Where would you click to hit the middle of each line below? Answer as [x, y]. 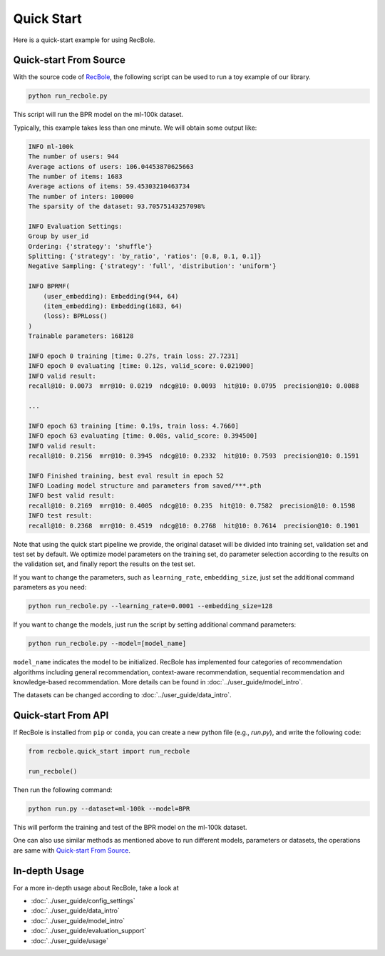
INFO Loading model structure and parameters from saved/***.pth [145, 486]
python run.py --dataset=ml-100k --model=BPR [109, 808]
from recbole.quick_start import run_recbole [109, 751]
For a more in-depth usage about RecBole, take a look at [96, 888]
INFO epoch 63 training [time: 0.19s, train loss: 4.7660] [133, 426]
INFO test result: [60, 516]
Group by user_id [58, 236]
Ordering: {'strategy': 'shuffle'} [90, 246]
